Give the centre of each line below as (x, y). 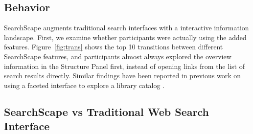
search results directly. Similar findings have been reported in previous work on (123, 76)
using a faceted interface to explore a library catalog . (84, 85)
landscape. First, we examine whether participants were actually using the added (125, 37)
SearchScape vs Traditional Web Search (106, 111)
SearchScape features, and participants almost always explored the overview (118, 56)
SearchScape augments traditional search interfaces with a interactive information (126, 28)
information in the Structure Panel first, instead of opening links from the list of (124, 66)
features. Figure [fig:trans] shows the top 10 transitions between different (114, 47)
